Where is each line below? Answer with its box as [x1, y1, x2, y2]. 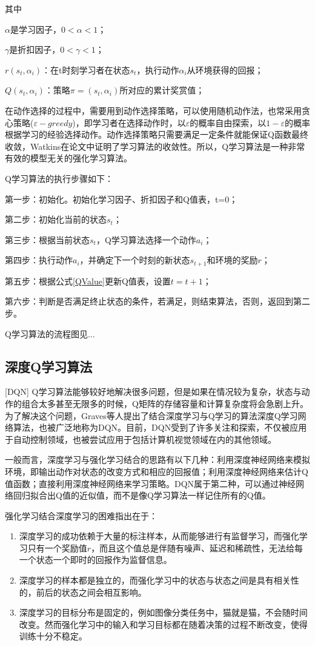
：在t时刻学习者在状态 [42, 63, 130, 76]
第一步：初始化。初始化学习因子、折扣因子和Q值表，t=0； [5, 192, 238, 205]
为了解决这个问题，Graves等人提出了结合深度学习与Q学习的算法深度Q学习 [5, 409, 298, 422]
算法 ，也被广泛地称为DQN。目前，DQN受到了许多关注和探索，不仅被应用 [13, 421, 307, 434]
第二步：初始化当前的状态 [5, 213, 107, 226]
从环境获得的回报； [187, 63, 264, 76]
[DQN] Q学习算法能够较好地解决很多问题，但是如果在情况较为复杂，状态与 [5, 385, 302, 398]
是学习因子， [10, 22, 61, 35]
